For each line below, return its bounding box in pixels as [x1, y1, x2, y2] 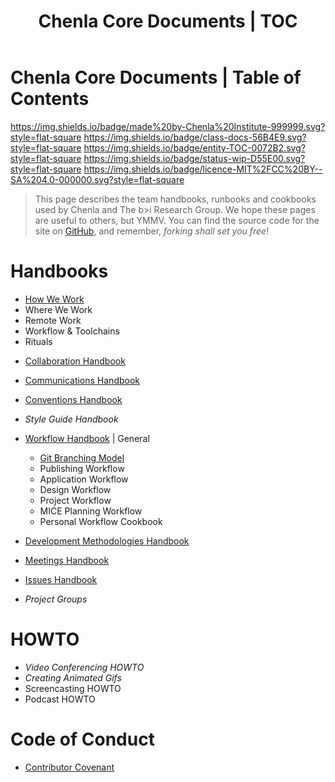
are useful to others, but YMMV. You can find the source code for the [34, 214, 320, 226]
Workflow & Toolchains [24, 325, 120, 337]
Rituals [24, 335, 53, 347]
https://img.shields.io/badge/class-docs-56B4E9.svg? [83, 131, 307, 143]
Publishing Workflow [39, 462, 125, 474]
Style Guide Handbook [24, 413, 119, 425]
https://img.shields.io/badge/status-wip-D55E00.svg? [83, 152, 306, 164]
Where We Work [24, 303, 93, 315]
